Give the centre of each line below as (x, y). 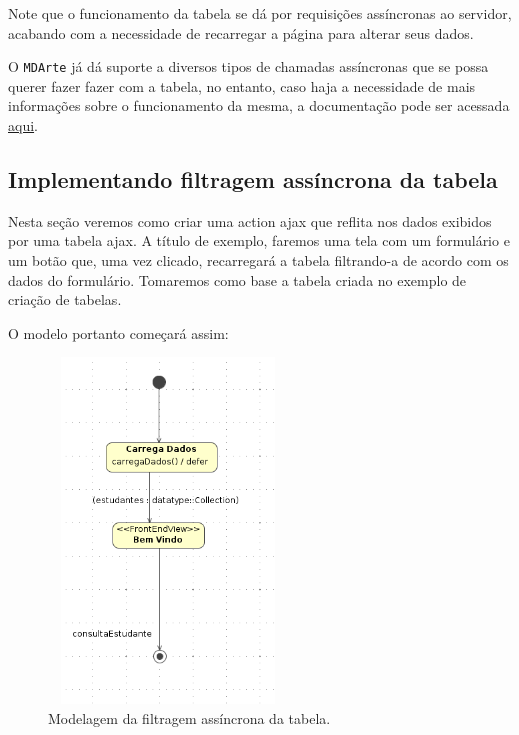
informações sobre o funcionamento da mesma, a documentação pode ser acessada (259, 105)
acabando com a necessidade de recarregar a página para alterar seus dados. (241, 32)
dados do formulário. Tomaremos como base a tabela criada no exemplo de (237, 279)
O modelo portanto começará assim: (118, 332)
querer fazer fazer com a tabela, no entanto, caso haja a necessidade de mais (242, 85)
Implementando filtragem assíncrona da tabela (253, 179)
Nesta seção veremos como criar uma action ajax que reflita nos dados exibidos (250, 220)
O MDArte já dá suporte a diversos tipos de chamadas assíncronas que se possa (248, 66)
